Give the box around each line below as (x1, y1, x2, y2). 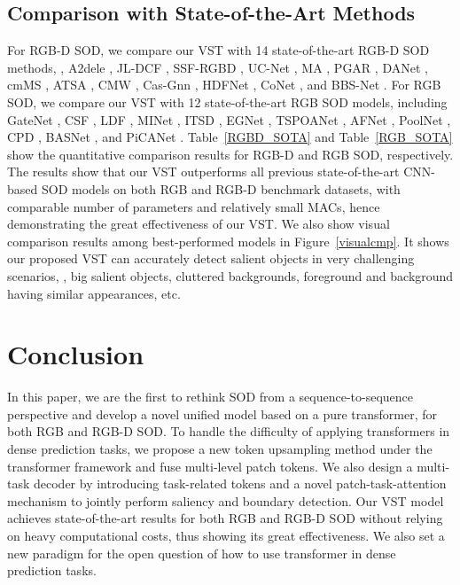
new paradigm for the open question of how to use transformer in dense (7, 543, 396, 562)
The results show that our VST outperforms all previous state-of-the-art (7, 162, 400, 181)
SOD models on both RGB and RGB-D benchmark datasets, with (41, 179, 401, 198)
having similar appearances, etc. (7, 284, 181, 302)
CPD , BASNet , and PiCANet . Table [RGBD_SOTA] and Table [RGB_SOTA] (7, 128, 453, 146)
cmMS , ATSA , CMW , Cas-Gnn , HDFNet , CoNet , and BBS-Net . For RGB (7, 75, 441, 94)
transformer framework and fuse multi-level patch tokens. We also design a (7, 456, 413, 475)
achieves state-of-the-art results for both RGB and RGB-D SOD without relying (7, 509, 443, 527)
